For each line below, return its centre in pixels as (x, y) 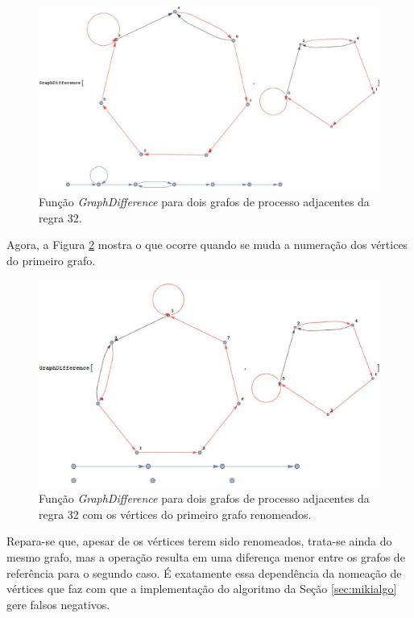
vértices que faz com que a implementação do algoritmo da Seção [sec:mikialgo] (202, 589)
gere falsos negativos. (58, 604)
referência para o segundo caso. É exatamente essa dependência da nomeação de (204, 572)
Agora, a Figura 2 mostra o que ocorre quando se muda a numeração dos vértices (207, 245)
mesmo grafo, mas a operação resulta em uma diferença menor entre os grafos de (206, 557)
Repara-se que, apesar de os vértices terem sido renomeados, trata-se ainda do (199, 541)
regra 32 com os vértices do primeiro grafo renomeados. (175, 514)
